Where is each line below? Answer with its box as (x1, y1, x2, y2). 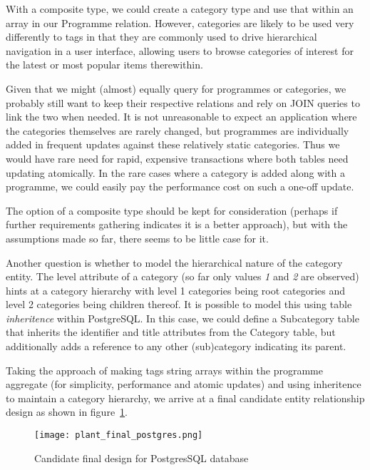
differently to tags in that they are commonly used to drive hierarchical (6, 29, 317, 44)
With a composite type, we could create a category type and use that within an (6, 1, 354, 16)
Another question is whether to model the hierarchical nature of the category (6, 255, 343, 270)
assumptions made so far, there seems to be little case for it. (6, 230, 269, 245)
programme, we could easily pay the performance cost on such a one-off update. (6, 179, 354, 194)
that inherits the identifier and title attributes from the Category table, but (6, 325, 336, 339)
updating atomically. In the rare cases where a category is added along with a (6, 165, 345, 180)
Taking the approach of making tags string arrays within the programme (6, 362, 323, 377)
